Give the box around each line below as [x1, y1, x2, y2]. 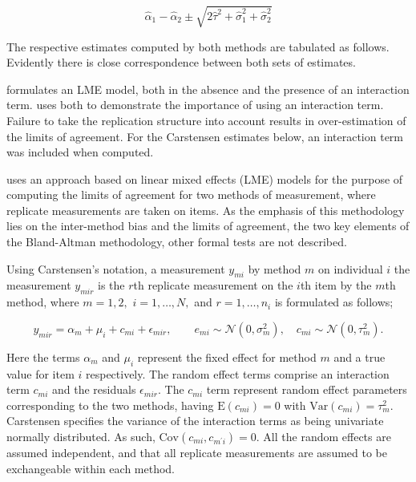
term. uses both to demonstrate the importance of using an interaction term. [6, 96, 384, 113]
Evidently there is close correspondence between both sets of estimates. [6, 54, 356, 71]
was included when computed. [6, 144, 154, 160]
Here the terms [6, 348, 80, 365]
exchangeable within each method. [6, 460, 175, 476]
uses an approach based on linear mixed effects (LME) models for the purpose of [6, 170, 403, 187]
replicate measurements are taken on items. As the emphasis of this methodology [6, 201, 405, 218]
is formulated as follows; [274, 294, 394, 310]
